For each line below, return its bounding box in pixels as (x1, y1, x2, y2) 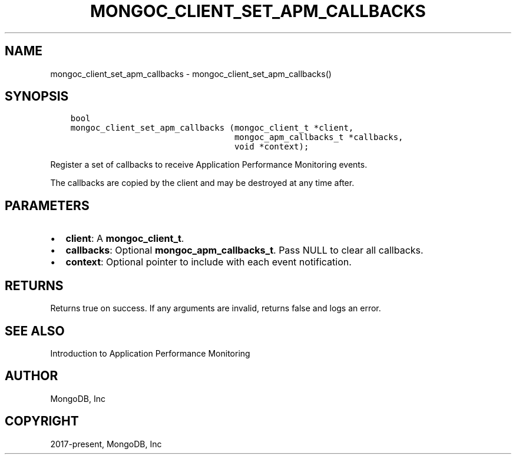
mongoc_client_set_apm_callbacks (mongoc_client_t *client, (70, 123, 354, 133)
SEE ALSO (5, 323, 65, 338)
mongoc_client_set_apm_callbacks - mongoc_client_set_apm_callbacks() (50, 68, 332, 79)
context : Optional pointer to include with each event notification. (65, 256, 352, 268)
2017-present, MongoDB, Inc (50, 438, 162, 449)
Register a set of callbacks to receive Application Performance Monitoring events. (50, 159, 368, 170)
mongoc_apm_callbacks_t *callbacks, (234, 132, 403, 142)
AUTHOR (5, 368, 58, 384)
